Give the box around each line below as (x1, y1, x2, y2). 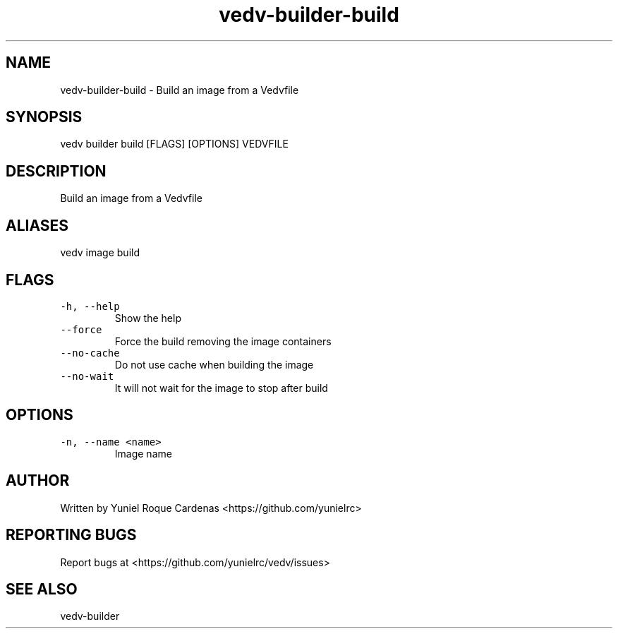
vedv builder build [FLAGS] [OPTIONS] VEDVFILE (60, 138, 289, 150)
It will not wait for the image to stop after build (114, 381, 328, 394)
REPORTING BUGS (6, 526, 137, 544)
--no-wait (60, 370, 114, 382)
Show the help (114, 311, 181, 324)
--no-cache (60, 347, 120, 359)
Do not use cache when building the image (114, 358, 314, 371)
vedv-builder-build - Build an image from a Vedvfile (60, 83, 299, 96)
